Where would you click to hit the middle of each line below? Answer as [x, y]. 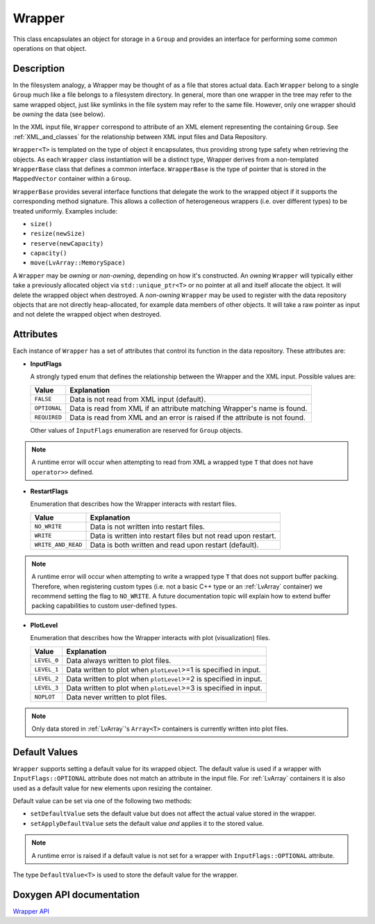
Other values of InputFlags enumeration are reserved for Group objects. [136, 430]
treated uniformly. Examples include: [65, 211]
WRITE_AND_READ [58, 545]
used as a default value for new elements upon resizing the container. [112, 788]
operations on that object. [50, 48]
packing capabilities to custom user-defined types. [104, 606]
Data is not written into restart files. [147, 527]
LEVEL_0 [47, 661]
